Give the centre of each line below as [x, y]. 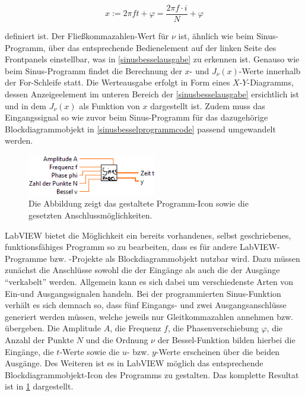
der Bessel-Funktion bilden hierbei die [226, 339]
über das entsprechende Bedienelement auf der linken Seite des [162, 47]
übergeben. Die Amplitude [53, 328]
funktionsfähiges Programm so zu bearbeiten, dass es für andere [121, 247]
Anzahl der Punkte [39, 339]
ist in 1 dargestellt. [39, 386]
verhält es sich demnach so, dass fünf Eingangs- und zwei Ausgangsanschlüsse [146, 305]
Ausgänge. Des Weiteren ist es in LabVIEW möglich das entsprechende [134, 363]
